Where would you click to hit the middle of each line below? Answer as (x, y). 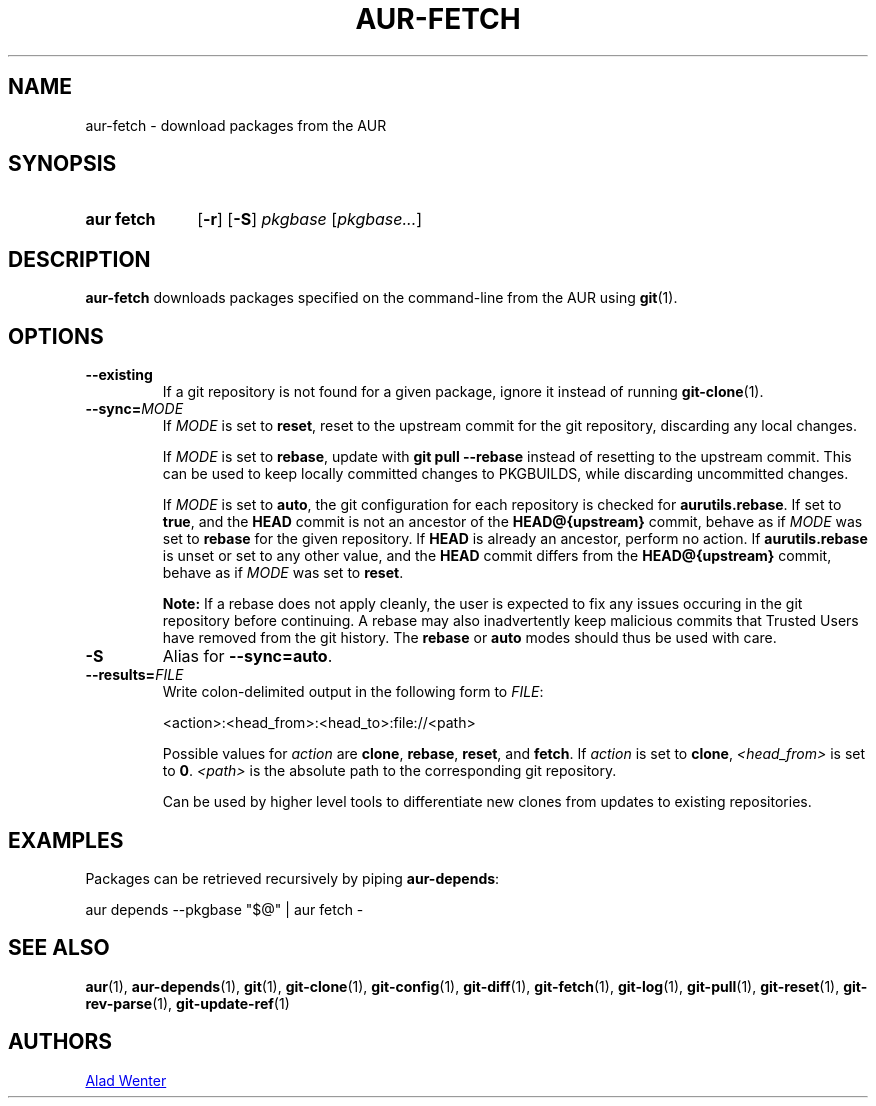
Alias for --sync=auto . (247, 656)
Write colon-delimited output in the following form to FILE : (353, 692)
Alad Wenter (126, 1080)
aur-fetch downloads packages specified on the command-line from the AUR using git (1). (381, 298)
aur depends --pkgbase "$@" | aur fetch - (224, 909)
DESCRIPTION (79, 259)
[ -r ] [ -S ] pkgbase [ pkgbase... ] (310, 219)
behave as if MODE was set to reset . (283, 573)
